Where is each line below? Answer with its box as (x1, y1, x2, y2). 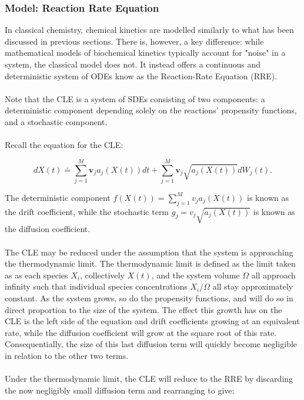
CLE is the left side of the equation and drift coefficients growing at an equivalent (5, 315, 300, 327)
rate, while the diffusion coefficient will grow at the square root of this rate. (5, 326, 277, 338)
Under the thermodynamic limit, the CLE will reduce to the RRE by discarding (5, 372, 293, 385)
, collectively (80, 268, 125, 281)
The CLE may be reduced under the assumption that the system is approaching (5, 246, 293, 258)
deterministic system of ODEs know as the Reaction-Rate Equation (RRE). (5, 69, 278, 82)
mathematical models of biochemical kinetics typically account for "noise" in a (5, 46, 286, 59)
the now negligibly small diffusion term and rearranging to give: (5, 384, 235, 396)
